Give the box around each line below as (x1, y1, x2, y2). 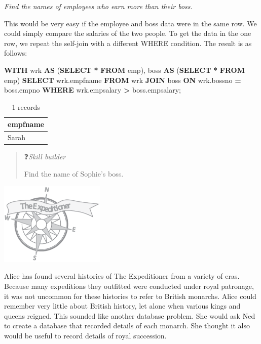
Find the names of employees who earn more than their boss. (4, 1, 193, 11)
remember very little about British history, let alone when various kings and (4, 300, 241, 311)
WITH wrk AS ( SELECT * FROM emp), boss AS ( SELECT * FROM (4, 64, 245, 75)
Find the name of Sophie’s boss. (24, 168, 124, 179)
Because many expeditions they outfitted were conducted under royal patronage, (4, 281, 254, 291)
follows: (4, 48, 27, 58)
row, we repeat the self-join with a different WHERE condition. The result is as (4, 37, 252, 48)
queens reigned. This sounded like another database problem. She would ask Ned (4, 310, 255, 321)
